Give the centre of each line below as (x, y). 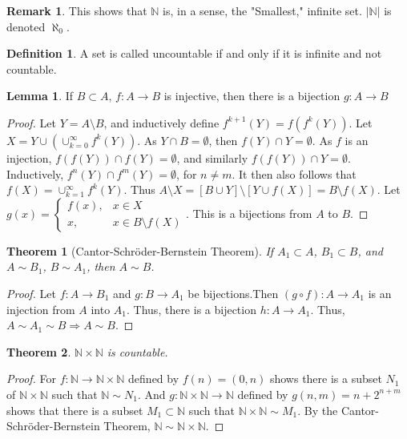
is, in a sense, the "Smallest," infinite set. (262, 10)
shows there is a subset (326, 379)
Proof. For (32, 379)
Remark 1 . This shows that (77, 10)
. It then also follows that (294, 173)
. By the (318, 410)
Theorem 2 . (39, 351)
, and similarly (212, 157)
